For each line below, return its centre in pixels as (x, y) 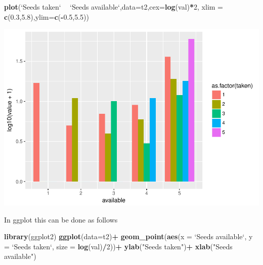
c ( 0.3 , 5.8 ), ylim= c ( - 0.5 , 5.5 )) (47, 16)
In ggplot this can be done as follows (61, 219)
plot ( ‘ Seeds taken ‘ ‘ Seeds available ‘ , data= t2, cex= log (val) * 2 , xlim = (114, 7)
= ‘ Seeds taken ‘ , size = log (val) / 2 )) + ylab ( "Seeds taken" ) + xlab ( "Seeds (118, 246)
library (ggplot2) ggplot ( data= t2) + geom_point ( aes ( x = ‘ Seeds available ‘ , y (128, 236)
